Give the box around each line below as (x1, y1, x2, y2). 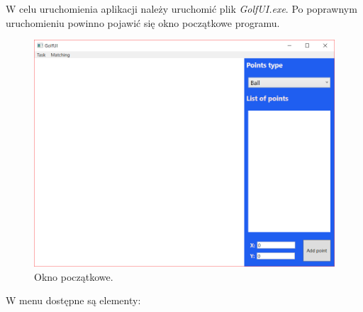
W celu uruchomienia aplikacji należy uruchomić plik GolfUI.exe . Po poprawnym (6, 1, 357, 16)
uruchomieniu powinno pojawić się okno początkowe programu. (6, 15, 280, 30)
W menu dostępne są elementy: (6, 293, 141, 308)
